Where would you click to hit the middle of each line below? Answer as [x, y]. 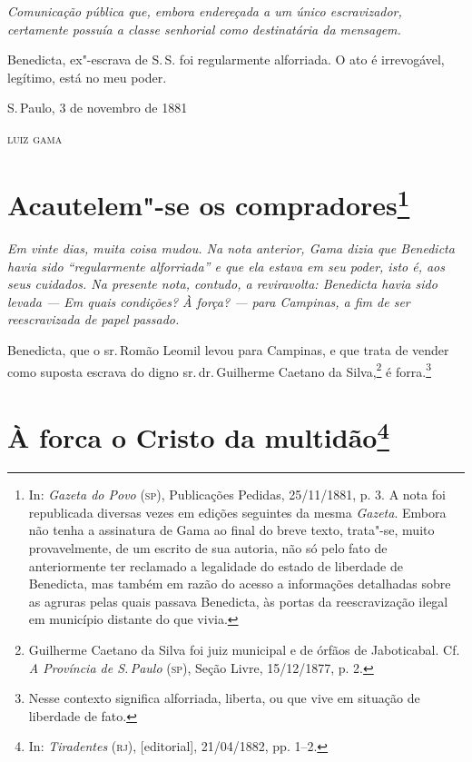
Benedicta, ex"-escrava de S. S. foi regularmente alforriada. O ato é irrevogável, [226, 59]
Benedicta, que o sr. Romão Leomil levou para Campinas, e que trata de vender [228, 349]
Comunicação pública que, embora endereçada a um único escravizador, [205, 11]
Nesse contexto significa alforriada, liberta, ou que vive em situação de [224, 698]
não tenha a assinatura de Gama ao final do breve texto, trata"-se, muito [231, 530]
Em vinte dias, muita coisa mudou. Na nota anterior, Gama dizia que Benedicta [231, 248]
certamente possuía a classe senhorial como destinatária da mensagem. [204, 29]
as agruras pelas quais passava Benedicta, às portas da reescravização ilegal [238, 601]
